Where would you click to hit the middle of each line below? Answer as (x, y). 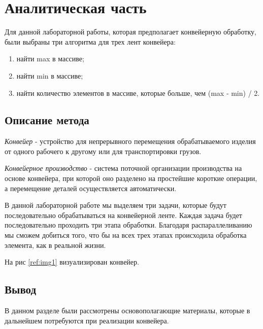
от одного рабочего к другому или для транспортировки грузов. (103, 151)
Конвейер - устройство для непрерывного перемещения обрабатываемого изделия (130, 141)
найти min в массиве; (50, 75)
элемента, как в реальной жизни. (55, 245)
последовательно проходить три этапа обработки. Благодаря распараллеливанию (128, 225)
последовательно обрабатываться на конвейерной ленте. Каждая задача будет (123, 215)
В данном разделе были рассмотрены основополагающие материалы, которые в (127, 310)
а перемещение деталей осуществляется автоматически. (91, 188)
